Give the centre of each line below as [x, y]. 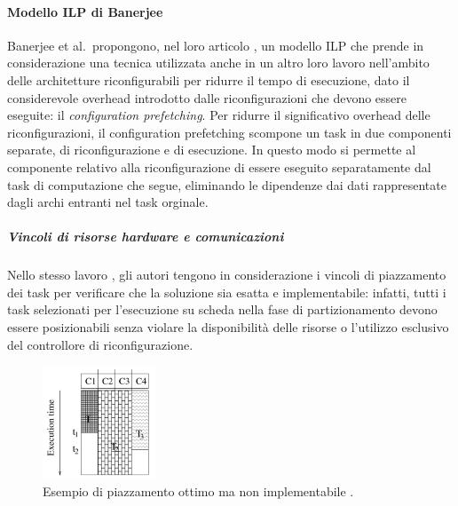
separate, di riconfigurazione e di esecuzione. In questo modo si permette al [212, 150]
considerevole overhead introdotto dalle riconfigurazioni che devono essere [207, 97]
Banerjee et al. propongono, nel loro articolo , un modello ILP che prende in [216, 45]
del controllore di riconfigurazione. [100, 344]
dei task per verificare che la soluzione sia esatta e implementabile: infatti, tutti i [227, 292]
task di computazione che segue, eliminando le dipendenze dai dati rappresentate [227, 184]
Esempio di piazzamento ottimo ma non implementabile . [198, 490]
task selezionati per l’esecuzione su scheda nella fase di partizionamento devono [222, 309]
